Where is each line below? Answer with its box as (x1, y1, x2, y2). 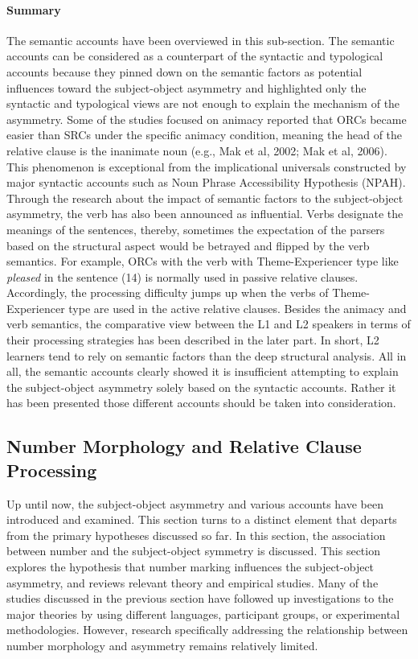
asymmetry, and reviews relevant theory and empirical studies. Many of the (6, 574, 379, 591)
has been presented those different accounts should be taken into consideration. (6, 394, 396, 411)
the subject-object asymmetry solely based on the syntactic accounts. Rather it (6, 378, 396, 395)
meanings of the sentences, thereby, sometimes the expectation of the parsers (6, 220, 385, 237)
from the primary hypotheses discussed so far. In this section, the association (6, 526, 386, 543)
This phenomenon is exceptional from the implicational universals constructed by (6, 158, 407, 175)
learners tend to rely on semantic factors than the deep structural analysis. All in (6, 347, 407, 364)
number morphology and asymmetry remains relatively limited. (6, 636, 318, 653)
